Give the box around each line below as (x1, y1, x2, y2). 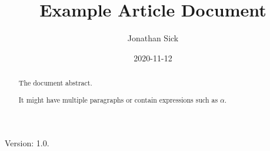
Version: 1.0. (5, 137, 49, 149)
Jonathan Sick (127, 32, 179, 44)
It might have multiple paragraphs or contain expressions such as (18, 94, 218, 104)
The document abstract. (18, 78, 92, 88)
